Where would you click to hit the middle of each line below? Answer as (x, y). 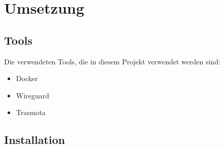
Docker (27, 78)
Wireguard (33, 95)
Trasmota (31, 112)
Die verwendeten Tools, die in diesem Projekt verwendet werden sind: (112, 61)
